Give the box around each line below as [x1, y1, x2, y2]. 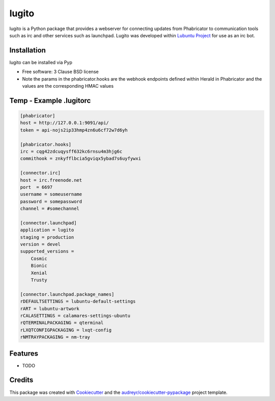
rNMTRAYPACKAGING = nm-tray [20, 334, 90, 340]
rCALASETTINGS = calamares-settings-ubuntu [20, 313, 131, 318]
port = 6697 [20, 184, 53, 190]
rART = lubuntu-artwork [20, 306, 80, 311]
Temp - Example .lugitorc [9, 96, 91, 105]
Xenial [31, 270, 47, 275]
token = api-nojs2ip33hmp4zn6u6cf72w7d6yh [20, 127, 128, 133]
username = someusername [20, 191, 82, 197]
